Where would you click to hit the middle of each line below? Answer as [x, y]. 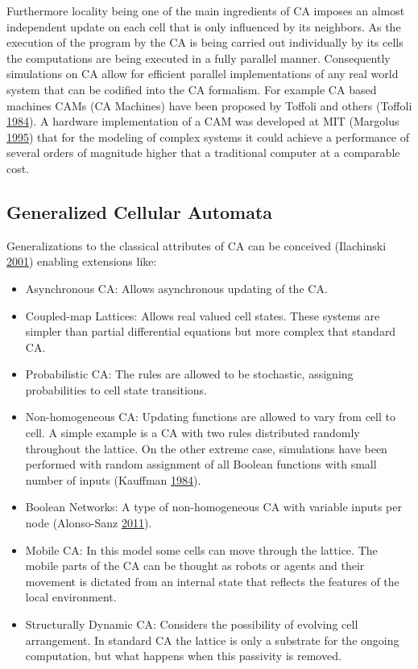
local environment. [71, 597]
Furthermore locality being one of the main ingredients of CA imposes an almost [206, 10]
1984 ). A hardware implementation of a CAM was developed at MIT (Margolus [203, 121]
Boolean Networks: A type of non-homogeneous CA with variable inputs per [214, 507]
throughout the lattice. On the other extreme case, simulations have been [206, 448]
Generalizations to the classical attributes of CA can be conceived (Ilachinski [197, 245]
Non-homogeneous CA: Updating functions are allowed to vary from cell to [210, 417]
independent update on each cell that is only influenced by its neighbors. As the [204, 26]
